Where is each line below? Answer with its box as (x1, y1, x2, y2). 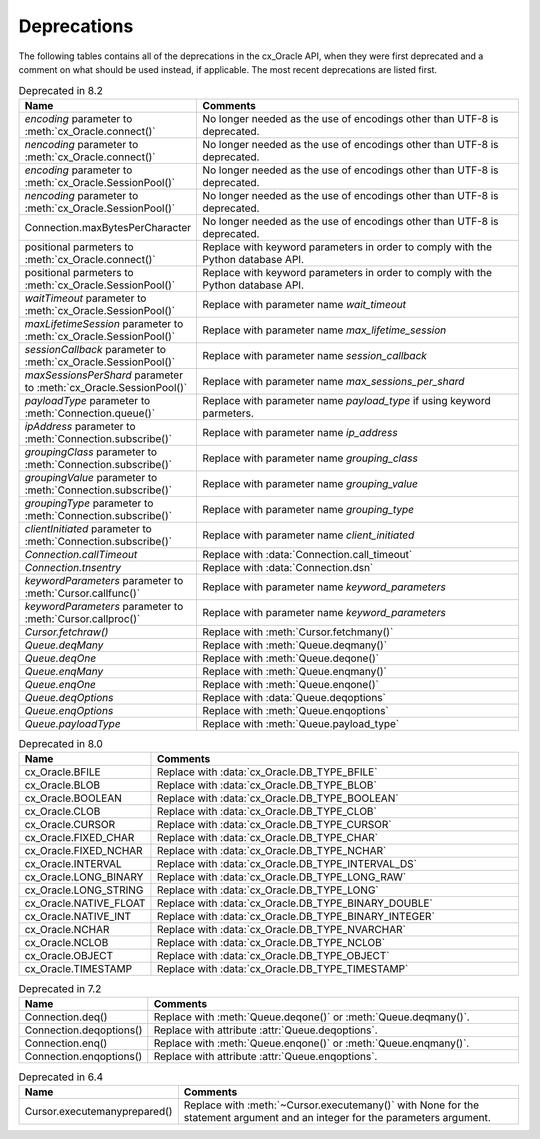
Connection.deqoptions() (24, 1023, 143, 1037)
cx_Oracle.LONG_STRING (24, 883, 144, 897)
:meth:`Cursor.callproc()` (24, 611, 141, 625)
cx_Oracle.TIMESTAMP (24, 962, 133, 976)
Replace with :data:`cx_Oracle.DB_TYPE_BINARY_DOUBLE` (156, 896, 434, 910)
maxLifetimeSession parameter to (24, 316, 184, 330)
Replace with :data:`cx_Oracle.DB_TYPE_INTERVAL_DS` (156, 857, 417, 871)
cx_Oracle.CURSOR (24, 818, 116, 832)
